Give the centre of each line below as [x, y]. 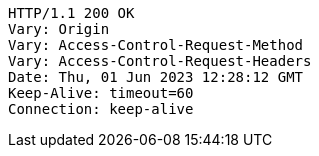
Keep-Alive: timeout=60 [101, 93]
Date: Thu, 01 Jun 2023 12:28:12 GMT [156, 77]
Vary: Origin [59, 29]
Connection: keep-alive [101, 109]
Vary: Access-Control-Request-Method [156, 45]
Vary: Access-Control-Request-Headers [160, 61]
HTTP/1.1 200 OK [71, 13]
